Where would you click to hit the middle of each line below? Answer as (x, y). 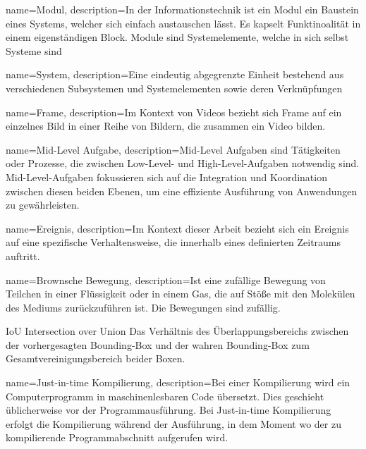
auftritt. (23, 256)
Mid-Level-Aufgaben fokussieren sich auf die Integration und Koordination (166, 177)
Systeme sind (34, 50)
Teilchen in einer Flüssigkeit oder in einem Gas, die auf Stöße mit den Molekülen (181, 294)
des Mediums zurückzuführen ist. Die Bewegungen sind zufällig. (143, 307)
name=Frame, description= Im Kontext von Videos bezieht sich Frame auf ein (174, 112)
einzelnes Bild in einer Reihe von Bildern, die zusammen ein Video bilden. (166, 126)
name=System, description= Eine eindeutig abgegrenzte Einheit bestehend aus (175, 74)
